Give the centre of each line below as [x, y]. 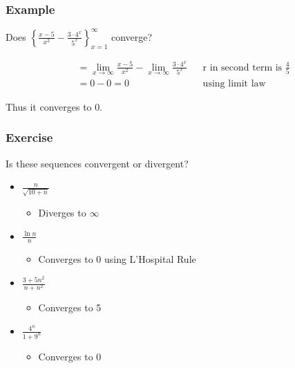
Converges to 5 [70, 307]
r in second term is [242, 67]
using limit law [234, 83]
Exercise [29, 137]
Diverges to [62, 212]
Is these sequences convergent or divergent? [97, 163]
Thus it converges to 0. [54, 106]
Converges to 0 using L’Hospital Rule [117, 259]
